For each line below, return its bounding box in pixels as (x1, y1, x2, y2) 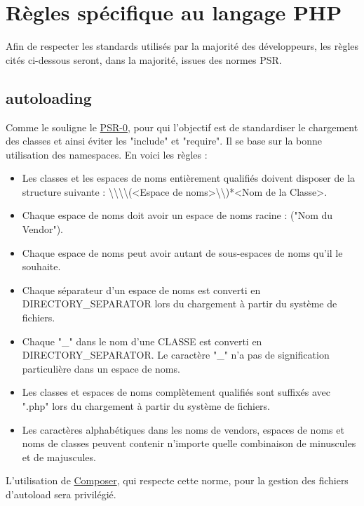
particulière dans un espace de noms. (22, 361, 180, 375)
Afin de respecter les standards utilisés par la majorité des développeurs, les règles (6, 39, 359, 53)
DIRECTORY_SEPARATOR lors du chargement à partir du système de (22, 296, 337, 311)
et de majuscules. (22, 449, 96, 464)
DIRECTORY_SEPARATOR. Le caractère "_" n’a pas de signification (22, 347, 330, 362)
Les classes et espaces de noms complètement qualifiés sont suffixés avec (22, 385, 330, 399)
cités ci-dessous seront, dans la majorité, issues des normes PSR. (6, 52, 282, 67)
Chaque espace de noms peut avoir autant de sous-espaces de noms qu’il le (22, 245, 343, 260)
